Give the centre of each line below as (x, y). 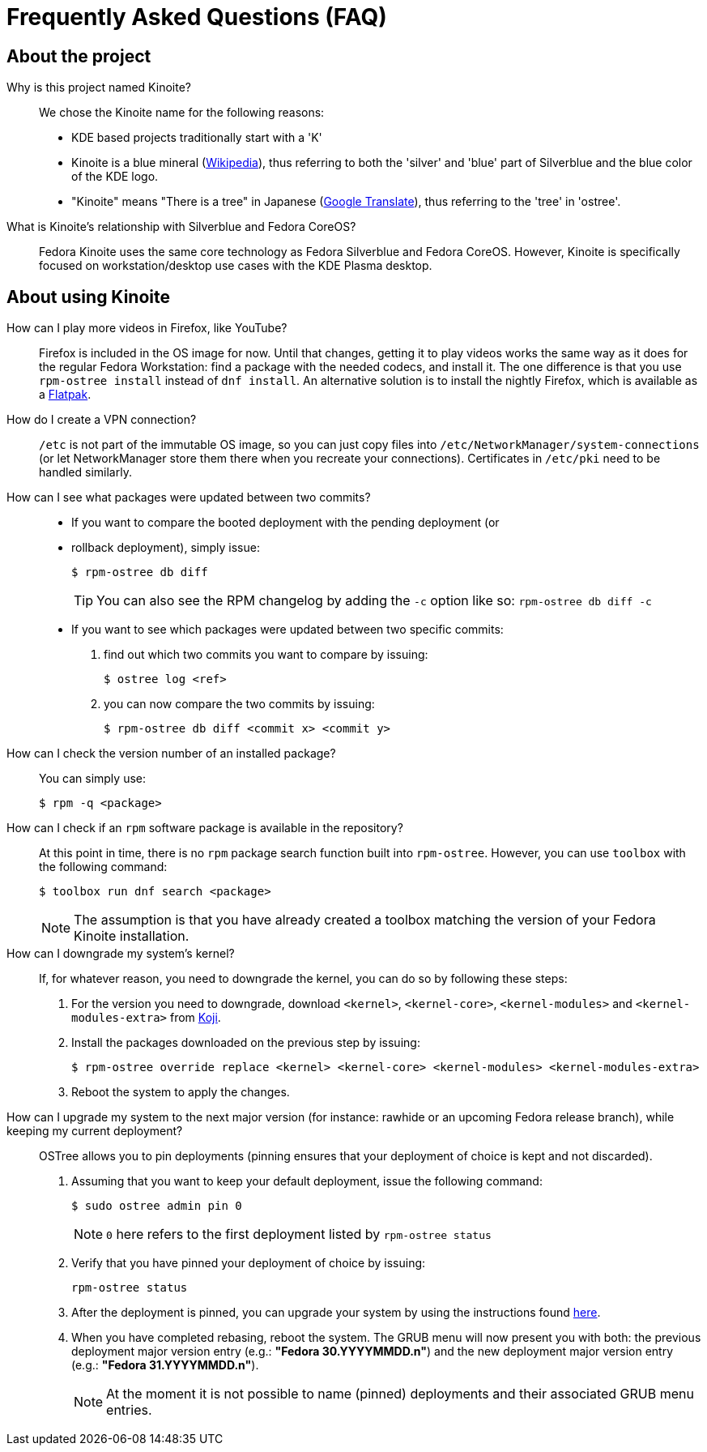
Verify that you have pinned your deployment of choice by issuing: (249, 1263)
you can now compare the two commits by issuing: (239, 704)
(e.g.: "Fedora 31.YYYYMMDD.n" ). (165, 1365)
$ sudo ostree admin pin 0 (157, 1206)
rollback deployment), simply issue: (166, 548)
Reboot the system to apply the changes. (181, 1092)
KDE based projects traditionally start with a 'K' (197, 138)
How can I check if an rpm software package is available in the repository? (205, 828)
